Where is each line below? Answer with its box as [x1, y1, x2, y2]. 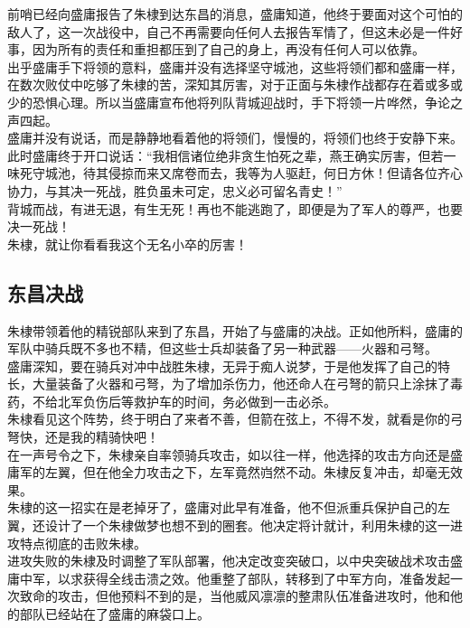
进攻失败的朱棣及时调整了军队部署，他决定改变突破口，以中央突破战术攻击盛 [7, 551, 463, 570]
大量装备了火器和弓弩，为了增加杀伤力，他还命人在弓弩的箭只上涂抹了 [32, 374, 450, 393]
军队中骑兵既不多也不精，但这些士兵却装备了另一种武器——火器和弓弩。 [7, 339, 437, 358]
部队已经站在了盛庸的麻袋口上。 [19, 605, 210, 623]
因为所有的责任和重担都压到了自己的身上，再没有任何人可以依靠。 [32, 40, 425, 59]
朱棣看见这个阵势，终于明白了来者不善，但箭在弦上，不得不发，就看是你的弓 [7, 409, 463, 428]
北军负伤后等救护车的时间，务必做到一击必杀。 [57, 391, 336, 410]
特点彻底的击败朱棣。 [19, 533, 146, 552]
